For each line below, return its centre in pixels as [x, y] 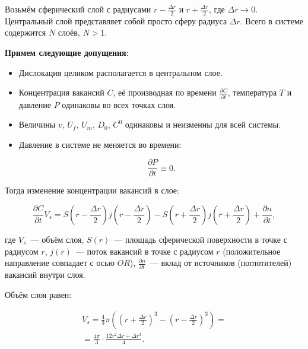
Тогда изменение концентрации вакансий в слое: [92, 190]
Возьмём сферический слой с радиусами [78, 9]
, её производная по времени [165, 92]
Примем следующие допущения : [67, 53]
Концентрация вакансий [61, 92]
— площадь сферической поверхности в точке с [201, 239]
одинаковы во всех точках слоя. [119, 104]
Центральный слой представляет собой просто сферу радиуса [116, 20]
